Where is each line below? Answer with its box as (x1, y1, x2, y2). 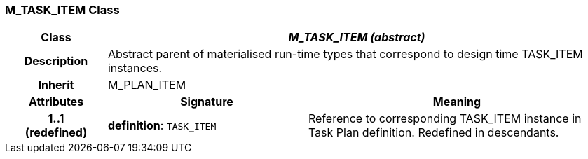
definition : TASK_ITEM (107, 118, 217, 133)
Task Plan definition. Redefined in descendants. (308, 125, 559, 140)
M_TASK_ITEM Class (5, 3, 120, 17)
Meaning (432, 95, 481, 109)
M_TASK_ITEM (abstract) (288, 30, 425, 45)
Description (24, 54, 88, 69)
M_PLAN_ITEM (107, 78, 186, 92)
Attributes (28, 95, 84, 109)
